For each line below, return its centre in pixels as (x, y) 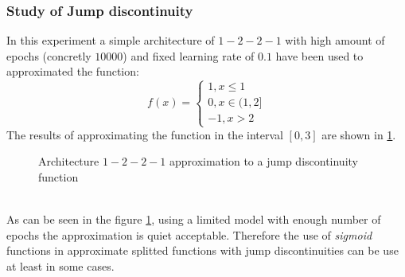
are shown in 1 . (359, 134)
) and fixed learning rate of (189, 55)
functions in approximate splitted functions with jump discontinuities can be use (202, 250)
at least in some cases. (60, 265)
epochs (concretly (49, 55)
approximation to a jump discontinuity (264, 161)
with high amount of (335, 40)
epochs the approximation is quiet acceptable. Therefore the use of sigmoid (189, 234)
